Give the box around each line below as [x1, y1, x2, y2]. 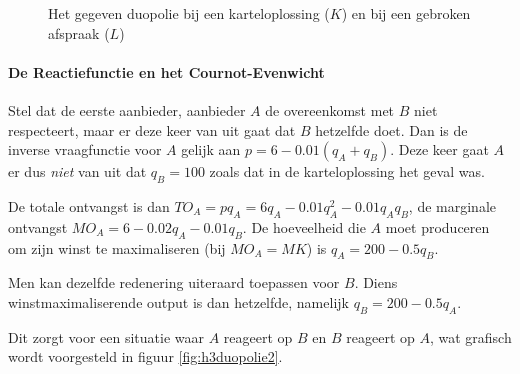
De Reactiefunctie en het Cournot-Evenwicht [8, 61, 325, 82]
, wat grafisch [429, 326, 512, 347]
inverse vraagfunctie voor [8, 139, 162, 160]
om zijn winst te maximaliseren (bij [8, 237, 226, 258]
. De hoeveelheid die [242, 216, 366, 237]
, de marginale [408, 195, 497, 216]
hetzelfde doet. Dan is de [315, 119, 468, 140]
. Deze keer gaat [390, 139, 489, 160]
